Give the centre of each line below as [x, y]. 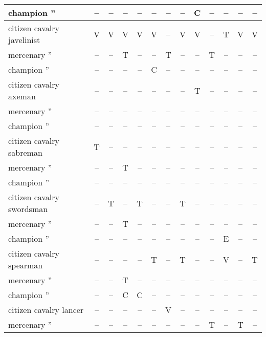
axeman [22, 96]
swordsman [28, 209]
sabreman [25, 152]
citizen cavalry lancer [46, 310]
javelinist [24, 40]
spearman [26, 265]
